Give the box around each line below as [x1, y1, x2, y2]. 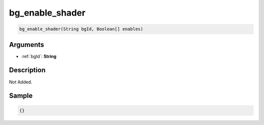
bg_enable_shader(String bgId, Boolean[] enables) [19, 26, 144, 32]
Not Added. [9, 79, 33, 85]
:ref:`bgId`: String [21, 53, 57, 59]
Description [9, 66, 46, 74]
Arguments [9, 41, 44, 49]
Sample [9, 92, 33, 100]
